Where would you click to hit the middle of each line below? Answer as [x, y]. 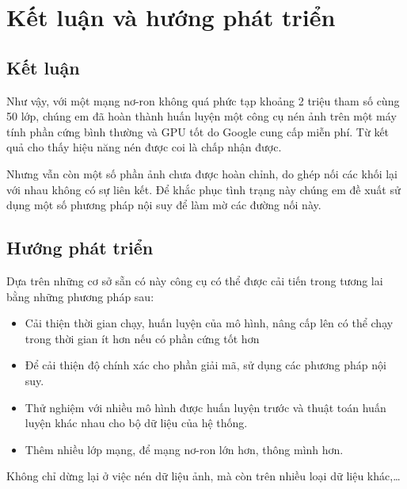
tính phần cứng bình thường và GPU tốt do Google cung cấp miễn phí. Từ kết [198, 131]
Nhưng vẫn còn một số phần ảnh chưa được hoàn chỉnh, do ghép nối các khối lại [202, 173]
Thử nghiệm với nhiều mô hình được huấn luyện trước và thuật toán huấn [205, 407]
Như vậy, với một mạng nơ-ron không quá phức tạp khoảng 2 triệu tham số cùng [203, 100]
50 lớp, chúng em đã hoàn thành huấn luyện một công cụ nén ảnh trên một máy [202, 116]
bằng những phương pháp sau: [80, 296]
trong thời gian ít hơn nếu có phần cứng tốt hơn [142, 338]
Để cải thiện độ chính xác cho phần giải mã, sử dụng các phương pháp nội [205, 365]
